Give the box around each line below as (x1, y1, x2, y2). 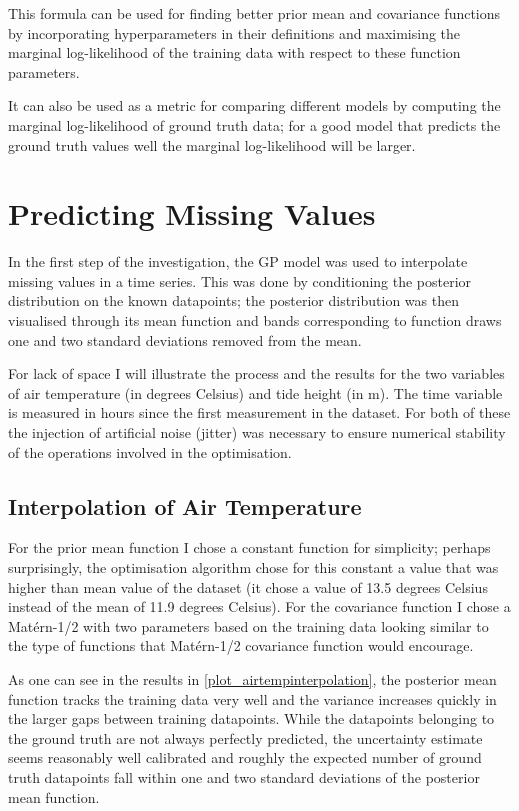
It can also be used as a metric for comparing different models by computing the (8, 95, 501, 116)
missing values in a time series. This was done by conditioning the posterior (8, 270, 472, 291)
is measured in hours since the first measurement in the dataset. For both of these (8, 402, 511, 423)
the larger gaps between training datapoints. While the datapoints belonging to (8, 708, 495, 729)
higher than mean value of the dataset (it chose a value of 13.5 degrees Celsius (8, 576, 488, 597)
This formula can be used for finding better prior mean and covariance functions (8, 3, 501, 23)
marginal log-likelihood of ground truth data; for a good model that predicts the (8, 114, 501, 135)
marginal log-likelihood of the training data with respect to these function (8, 42, 461, 63)
